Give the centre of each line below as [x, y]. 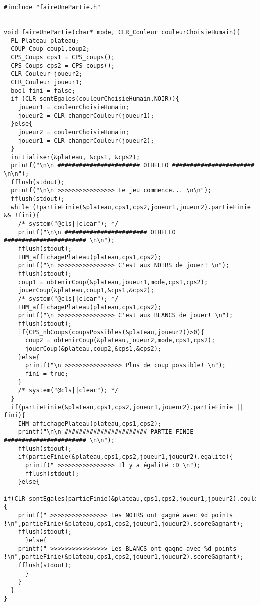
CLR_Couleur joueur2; [47, 74]
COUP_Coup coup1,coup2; [50, 49]
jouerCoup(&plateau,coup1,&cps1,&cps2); [86, 290]
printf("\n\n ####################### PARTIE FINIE [106, 432]
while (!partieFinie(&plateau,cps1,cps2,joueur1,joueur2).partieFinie [131, 207]
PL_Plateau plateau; [45, 40]
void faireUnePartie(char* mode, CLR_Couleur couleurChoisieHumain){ [122, 32]
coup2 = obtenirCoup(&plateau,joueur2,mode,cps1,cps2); [120, 341]
